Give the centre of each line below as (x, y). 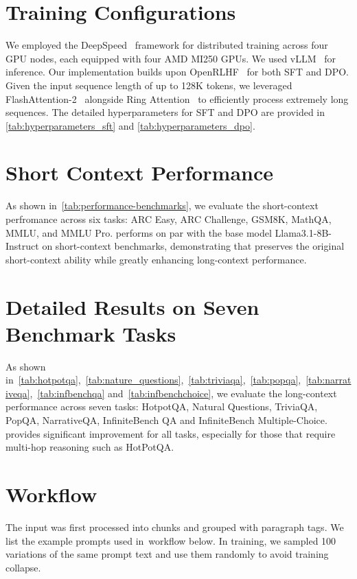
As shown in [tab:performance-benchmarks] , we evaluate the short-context (162, 205)
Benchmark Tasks (91, 333)
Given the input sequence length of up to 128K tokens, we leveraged (149, 85)
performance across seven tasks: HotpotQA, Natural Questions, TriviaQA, (162, 406)
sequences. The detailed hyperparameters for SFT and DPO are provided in (165, 112)
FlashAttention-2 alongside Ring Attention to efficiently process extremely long (177, 98)
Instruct (22, 246)
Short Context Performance (140, 173)
